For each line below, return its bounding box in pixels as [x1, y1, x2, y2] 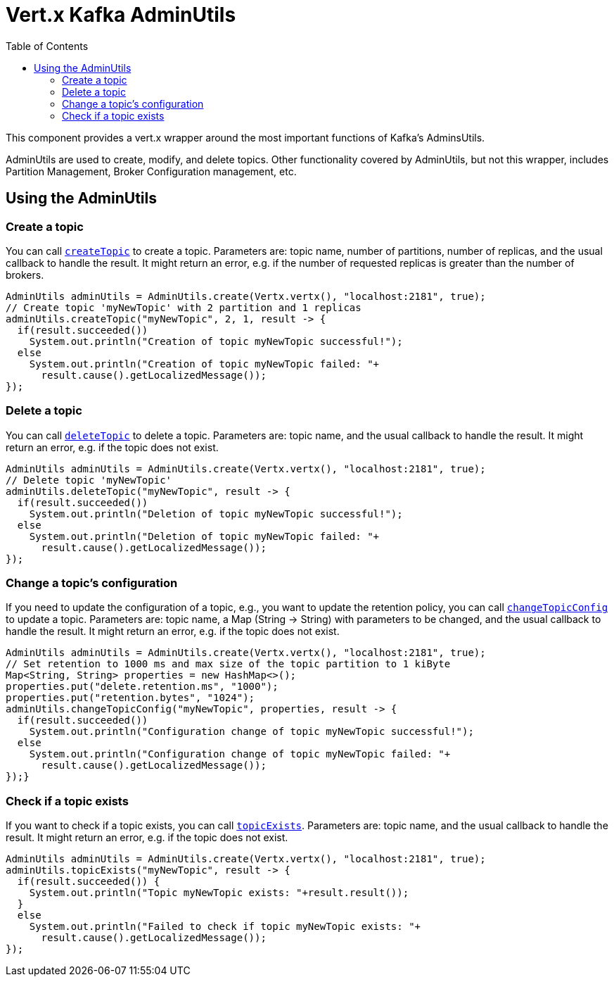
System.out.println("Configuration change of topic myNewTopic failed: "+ [29, 748, 451, 760]
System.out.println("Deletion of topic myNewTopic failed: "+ [29, 530, 380, 542]
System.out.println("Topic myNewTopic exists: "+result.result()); [29, 887, 409, 899]
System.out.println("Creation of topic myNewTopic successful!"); [29, 335, 403, 347]
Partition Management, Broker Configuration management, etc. [6, 165, 297, 177]
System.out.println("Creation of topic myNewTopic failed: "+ [29, 358, 380, 370]
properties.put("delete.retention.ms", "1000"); [6, 681, 279, 693]
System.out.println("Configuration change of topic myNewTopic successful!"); [29, 726, 474, 738]
